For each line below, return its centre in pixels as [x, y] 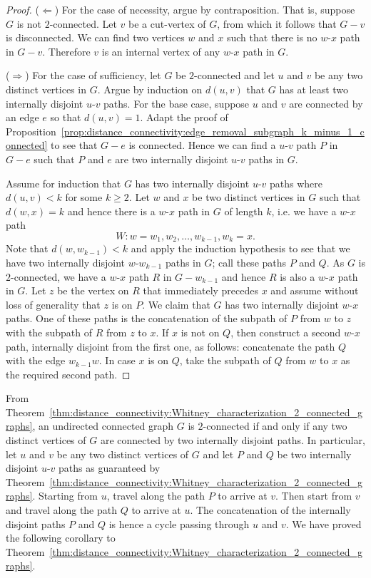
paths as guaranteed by [110, 468]
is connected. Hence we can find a [202, 145]
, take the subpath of [225, 360]
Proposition [31, 131]
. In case [117, 360]
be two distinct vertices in [249, 197]
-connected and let [234, 75]
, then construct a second [286, 332]
